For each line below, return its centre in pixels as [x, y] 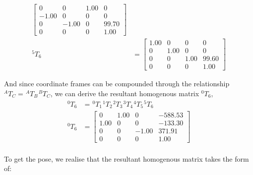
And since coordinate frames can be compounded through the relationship [117, 84]
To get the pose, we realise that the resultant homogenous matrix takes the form [126, 158]
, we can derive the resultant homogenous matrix [125, 93]
